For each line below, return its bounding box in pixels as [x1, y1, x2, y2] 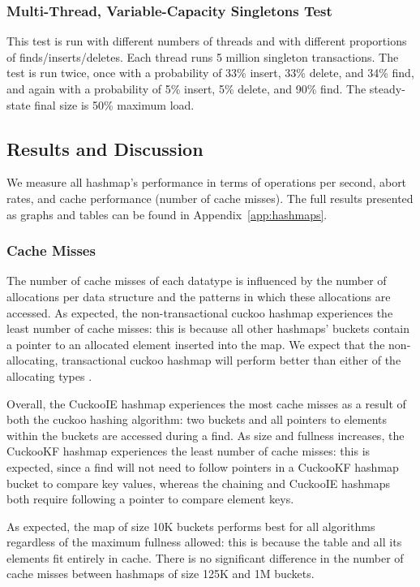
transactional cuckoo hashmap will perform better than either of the [62, 352, 401, 369]
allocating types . [6, 367, 92, 384]
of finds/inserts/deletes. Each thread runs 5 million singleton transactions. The [6, 48, 399, 65]
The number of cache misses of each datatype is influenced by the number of [6, 272, 387, 289]
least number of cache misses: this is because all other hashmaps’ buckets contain [6, 320, 409, 337]
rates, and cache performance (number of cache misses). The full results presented [6, 189, 414, 206]
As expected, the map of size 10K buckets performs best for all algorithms [6, 517, 375, 534]
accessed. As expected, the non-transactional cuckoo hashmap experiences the [6, 304, 393, 321]
